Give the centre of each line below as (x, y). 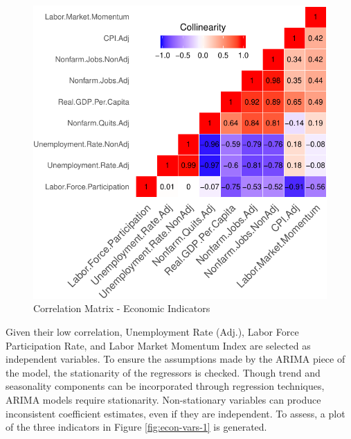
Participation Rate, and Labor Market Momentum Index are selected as (158, 345)
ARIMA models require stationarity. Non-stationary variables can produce (163, 399)
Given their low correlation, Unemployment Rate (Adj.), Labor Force (152, 332)
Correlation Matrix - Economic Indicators (122, 308)
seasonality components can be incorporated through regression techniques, (165, 386)
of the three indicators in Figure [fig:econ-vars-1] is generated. (136, 427)
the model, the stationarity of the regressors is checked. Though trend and (163, 372)
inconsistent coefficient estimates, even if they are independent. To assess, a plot (175, 413)
